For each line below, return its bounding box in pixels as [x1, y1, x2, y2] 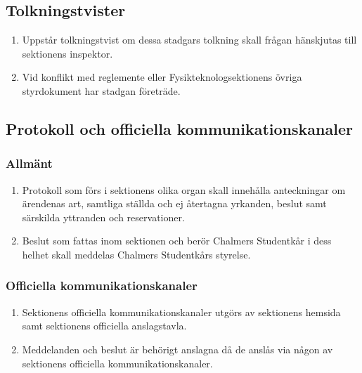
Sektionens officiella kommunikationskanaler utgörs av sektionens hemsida [22, 304, 341, 319]
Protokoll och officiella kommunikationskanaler [6, 117, 353, 139]
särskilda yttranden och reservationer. [22, 209, 185, 224]
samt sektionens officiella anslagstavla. [22, 318, 187, 333]
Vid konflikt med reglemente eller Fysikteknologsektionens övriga [22, 70, 302, 84]
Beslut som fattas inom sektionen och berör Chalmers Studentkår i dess [22, 233, 332, 248]
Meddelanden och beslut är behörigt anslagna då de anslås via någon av [22, 341, 333, 356]
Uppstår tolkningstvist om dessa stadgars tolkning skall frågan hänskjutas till [22, 32, 357, 47]
